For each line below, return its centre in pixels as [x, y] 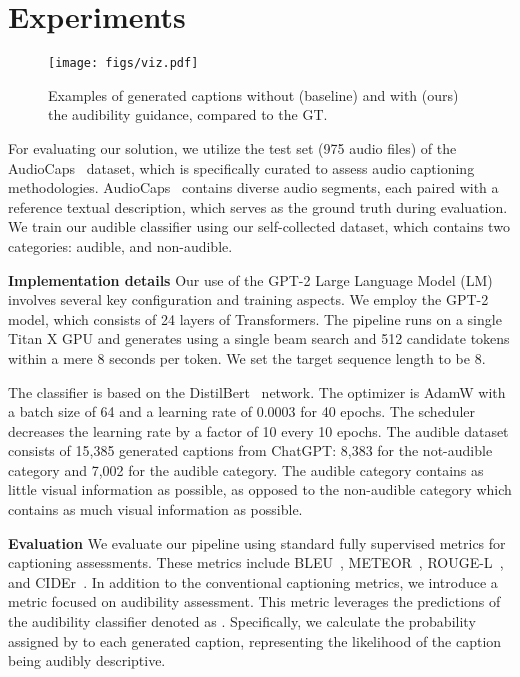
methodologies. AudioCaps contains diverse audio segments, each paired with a [253, 187]
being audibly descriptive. [87, 660]
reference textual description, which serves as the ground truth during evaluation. [258, 206]
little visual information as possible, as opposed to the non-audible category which [260, 489]
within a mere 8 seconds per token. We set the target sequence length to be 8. [247, 357]
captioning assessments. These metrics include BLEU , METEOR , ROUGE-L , [256, 562]
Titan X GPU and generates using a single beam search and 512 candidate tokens [259, 338]
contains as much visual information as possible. [155, 509]
